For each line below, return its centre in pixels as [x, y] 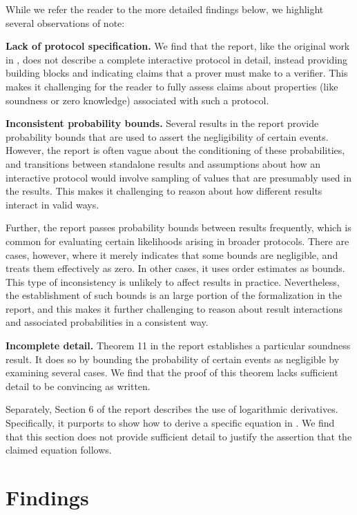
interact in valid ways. [52, 204]
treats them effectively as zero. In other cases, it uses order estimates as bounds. [175, 268]
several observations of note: [65, 22]
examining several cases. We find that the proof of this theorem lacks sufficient [172, 372]
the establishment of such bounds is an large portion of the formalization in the [174, 295]
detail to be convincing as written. [78, 386]
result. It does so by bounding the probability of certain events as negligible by [173, 359]
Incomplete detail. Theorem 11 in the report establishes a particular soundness [178, 346]
